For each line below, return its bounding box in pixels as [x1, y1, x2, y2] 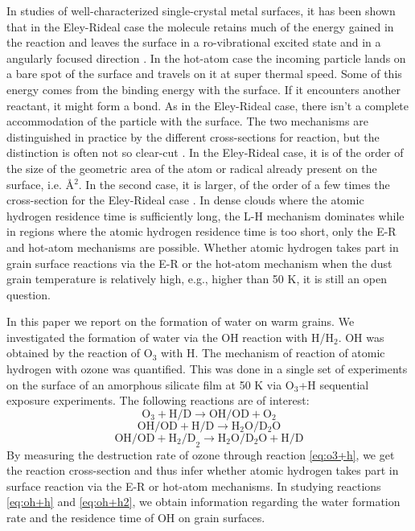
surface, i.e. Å [6, 175, 75, 192]
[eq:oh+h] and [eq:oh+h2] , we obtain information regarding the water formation [6, 493, 401, 510]
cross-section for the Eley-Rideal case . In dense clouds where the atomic [6, 191, 364, 208]
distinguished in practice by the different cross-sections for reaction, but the [6, 128, 380, 145]
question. [6, 286, 51, 303]
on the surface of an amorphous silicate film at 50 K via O [6, 376, 294, 393]
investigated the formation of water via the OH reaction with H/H [6, 328, 334, 345]
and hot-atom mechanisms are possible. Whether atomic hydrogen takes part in [6, 238, 399, 255]
